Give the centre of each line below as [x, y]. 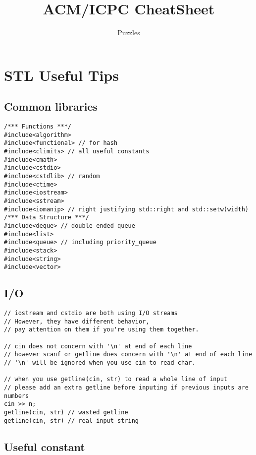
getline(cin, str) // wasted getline [66, 412]
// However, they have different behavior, [77, 321]
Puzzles [129, 32]
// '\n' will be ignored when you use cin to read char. [100, 363]
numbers [17, 396]
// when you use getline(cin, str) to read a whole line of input [116, 379]
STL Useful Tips [61, 75]
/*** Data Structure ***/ [47, 218]
